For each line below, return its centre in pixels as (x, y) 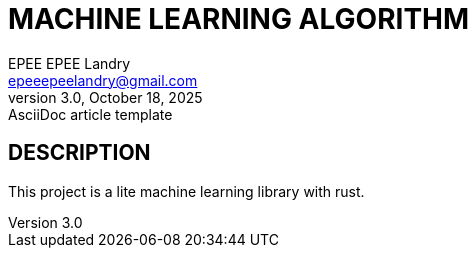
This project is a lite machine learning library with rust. (186, 191)
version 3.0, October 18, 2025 (105, 97)
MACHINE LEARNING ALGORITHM (239, 19)
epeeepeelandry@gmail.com (103, 80)
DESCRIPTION (79, 153)
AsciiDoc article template (90, 114)
